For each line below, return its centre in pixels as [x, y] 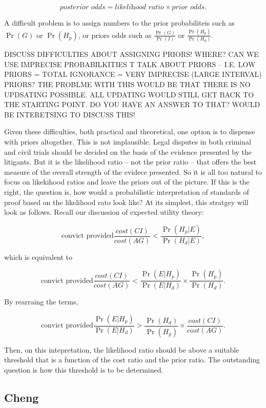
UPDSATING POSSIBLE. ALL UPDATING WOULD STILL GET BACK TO [129, 94]
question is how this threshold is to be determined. [84, 370]
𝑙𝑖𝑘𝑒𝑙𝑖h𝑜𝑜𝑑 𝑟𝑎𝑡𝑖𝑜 [139, 7]
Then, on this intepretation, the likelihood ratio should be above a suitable [122, 349]
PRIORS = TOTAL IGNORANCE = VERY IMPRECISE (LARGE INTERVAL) [133, 74]
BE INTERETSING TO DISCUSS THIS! [70, 114]
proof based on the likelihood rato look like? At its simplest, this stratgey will [126, 202]
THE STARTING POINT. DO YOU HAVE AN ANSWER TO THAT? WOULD [132, 104]
